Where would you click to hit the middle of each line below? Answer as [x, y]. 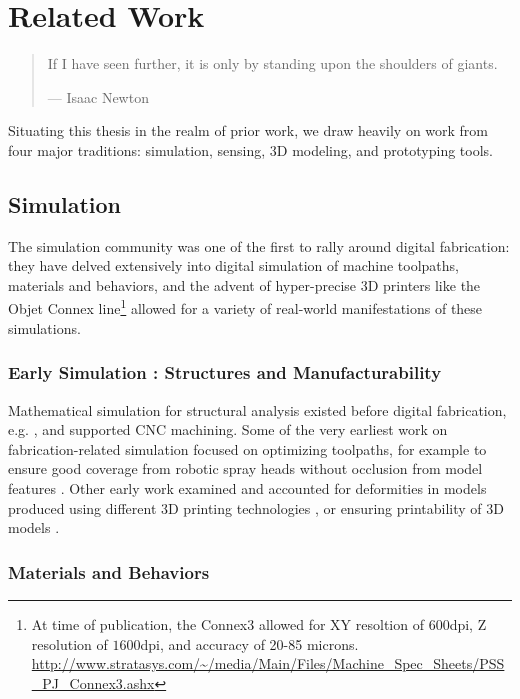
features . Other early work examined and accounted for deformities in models [247, 487]
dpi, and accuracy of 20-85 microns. [249, 643]
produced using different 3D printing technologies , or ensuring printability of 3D [256, 507]
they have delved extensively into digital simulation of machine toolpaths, [233, 265]
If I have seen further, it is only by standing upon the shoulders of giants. [272, 63]
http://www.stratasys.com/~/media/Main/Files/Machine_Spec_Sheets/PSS [268, 663]
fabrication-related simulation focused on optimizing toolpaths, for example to [247, 448]
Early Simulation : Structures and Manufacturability [225, 372]
